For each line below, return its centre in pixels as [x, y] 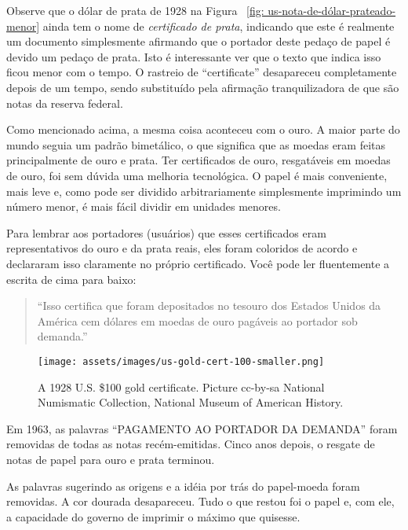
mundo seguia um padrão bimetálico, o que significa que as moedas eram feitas [196, 144]
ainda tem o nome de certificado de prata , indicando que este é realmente [219, 26]
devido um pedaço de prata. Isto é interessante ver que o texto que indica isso [194, 56]
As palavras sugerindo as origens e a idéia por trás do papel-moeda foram [183, 486]
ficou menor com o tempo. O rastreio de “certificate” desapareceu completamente [202, 72]
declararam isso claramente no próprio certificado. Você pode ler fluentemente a [198, 263]
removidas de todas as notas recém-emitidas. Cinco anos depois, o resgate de [191, 444]
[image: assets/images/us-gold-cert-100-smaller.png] [181, 361]
